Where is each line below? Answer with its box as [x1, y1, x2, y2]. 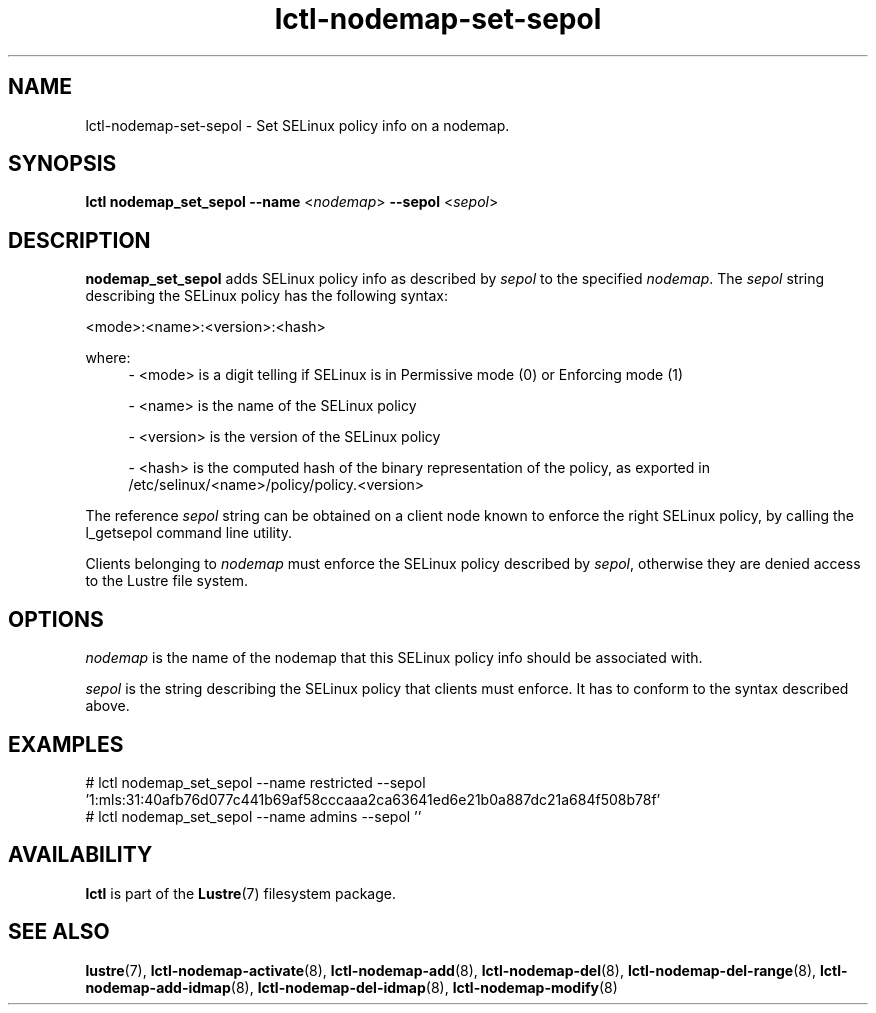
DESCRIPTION [8, 227, 151, 253]
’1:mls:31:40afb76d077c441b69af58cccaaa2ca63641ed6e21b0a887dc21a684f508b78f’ [85, 790, 661, 808]
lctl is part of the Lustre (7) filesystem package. [85, 884, 396, 902]
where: [85, 349, 131, 367]
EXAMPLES [8, 731, 124, 757]
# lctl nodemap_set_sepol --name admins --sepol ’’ [85, 807, 422, 825]
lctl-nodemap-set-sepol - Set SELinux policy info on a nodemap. [85, 116, 510, 134]
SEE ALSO [8, 919, 110, 945]
